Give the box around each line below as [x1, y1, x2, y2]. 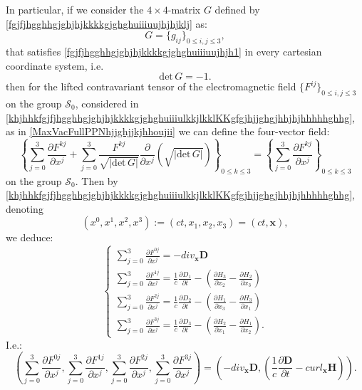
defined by [214, 2, 260, 16]
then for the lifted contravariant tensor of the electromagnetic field [6, 79, 296, 94]
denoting [6, 201, 43, 216]
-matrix [167, 2, 201, 16]
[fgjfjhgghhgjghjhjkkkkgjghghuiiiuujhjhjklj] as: [6, 16, 207, 31]
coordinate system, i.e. [6, 58, 104, 73]
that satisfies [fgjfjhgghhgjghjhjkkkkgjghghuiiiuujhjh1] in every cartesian [6, 43, 322, 58]
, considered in [75, 95, 139, 110]
